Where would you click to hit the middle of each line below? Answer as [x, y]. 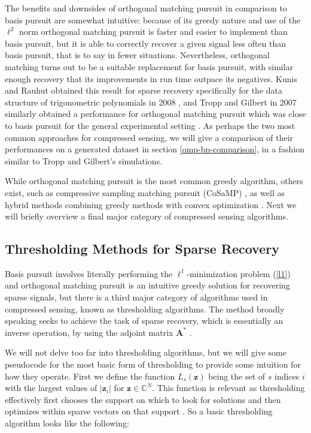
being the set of [237, 376]
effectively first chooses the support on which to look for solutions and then [143, 399]
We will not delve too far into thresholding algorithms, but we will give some [146, 352]
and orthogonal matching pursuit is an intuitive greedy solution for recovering [147, 285]
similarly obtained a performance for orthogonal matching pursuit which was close [155, 114]
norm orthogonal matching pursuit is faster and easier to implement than [153, 31]
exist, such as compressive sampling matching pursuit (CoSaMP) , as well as [145, 192]
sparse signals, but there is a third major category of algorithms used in [136, 297]
